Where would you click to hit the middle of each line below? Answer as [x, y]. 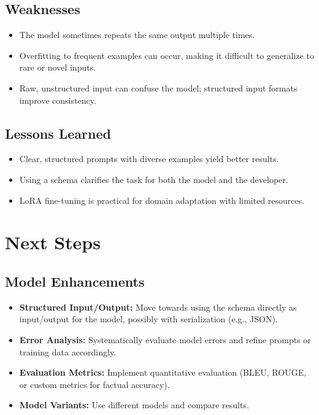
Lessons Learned [58, 133]
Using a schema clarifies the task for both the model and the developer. [154, 179]
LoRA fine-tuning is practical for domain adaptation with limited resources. [162, 200]
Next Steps [53, 242]
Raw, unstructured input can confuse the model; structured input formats [158, 87]
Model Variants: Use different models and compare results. [134, 405]
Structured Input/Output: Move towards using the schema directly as [158, 307]
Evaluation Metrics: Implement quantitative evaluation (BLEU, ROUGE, [163, 372]
